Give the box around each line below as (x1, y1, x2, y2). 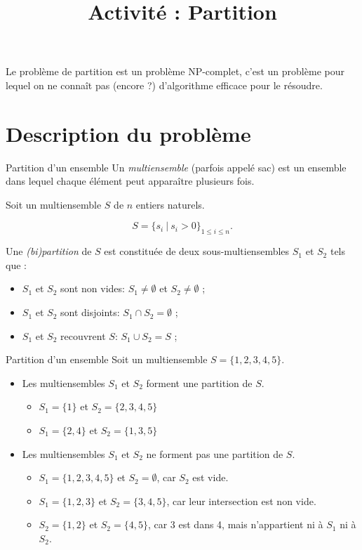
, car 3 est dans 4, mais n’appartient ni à (147, 517, 323, 532)
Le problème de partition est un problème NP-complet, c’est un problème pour (6, 64, 344, 79)
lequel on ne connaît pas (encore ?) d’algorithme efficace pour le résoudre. (6, 77, 323, 92)
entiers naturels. (135, 197, 205, 211)
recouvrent (60, 328, 106, 343)
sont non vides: (60, 281, 125, 296)
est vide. (192, 470, 229, 485)
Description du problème (6, 119, 251, 148)
